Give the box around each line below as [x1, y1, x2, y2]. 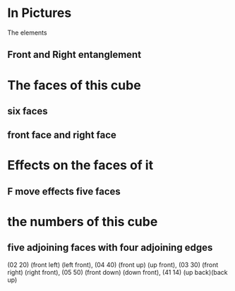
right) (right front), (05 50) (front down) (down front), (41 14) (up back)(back [7, 268, 228, 276]
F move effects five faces [7, 185, 121, 197]
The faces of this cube [7, 77, 141, 93]
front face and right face [7, 129, 116, 141]
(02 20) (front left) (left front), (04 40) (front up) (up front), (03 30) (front [7, 260, 219, 269]
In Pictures [7, 5, 72, 21]
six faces [7, 105, 48, 117]
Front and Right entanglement [7, 49, 142, 61]
